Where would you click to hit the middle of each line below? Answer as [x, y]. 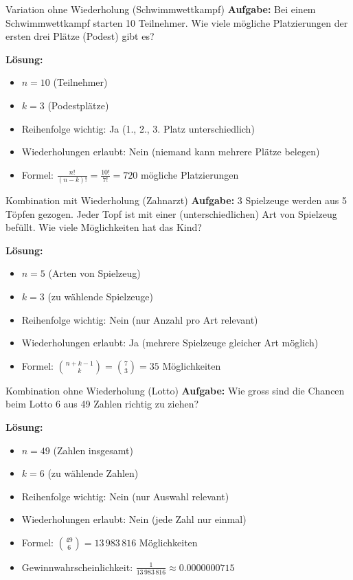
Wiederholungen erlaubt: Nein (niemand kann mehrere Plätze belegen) [171, 152]
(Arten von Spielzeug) [94, 273]
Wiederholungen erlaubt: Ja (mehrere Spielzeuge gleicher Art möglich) [170, 343]
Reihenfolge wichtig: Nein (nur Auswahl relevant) [125, 496]
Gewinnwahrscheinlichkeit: [77, 567]
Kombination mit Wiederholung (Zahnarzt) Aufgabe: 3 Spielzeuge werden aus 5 [176, 200]
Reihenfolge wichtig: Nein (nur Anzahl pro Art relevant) [140, 319]
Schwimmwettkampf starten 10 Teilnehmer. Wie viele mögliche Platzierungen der [177, 22]
